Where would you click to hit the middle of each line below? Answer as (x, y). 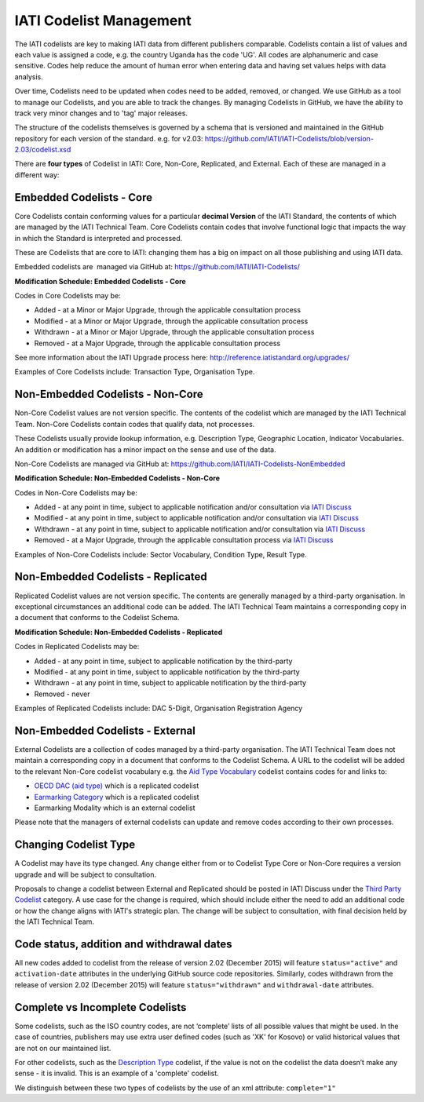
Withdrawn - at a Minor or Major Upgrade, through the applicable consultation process (174, 332)
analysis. (29, 77)
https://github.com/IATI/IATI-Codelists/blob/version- (289, 138)
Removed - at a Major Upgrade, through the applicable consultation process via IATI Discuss (184, 540)
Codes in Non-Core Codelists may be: (76, 493)
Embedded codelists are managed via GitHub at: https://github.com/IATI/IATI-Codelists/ (157, 267)
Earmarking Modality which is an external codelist (115, 808)
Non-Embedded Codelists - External (105, 730)
